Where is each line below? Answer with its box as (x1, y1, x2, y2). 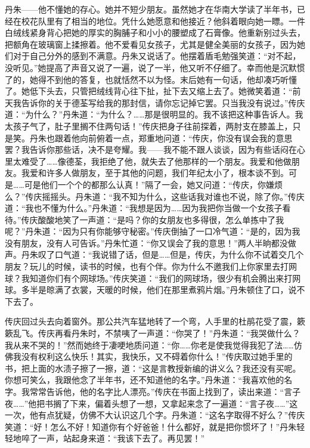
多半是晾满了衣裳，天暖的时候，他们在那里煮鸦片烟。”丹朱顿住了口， (21, 283, 289, 296)
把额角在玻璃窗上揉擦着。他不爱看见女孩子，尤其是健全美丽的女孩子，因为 (5, 38, 297, 50)
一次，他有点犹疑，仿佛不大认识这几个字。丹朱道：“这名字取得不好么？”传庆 (5, 409, 305, 421)
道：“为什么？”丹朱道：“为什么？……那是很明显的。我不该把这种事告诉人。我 (5, 108, 303, 121)
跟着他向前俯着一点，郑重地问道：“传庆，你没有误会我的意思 (54, 131, 293, 144)
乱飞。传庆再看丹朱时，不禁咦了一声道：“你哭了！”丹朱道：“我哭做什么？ (13, 327, 300, 339)
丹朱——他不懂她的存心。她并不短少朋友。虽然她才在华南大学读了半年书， (5, 3, 297, 15)
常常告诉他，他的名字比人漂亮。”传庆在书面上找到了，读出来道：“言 (29, 385, 293, 397)
